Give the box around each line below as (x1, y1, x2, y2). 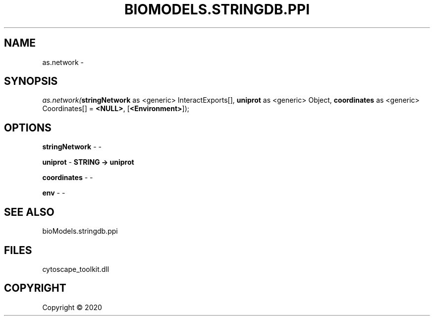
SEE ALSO (4, 205, 54, 218)
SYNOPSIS (4, 75, 58, 88)
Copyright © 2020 (42, 303, 102, 312)
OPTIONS (4, 121, 52, 134)
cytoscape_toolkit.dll (42, 264, 109, 273)
